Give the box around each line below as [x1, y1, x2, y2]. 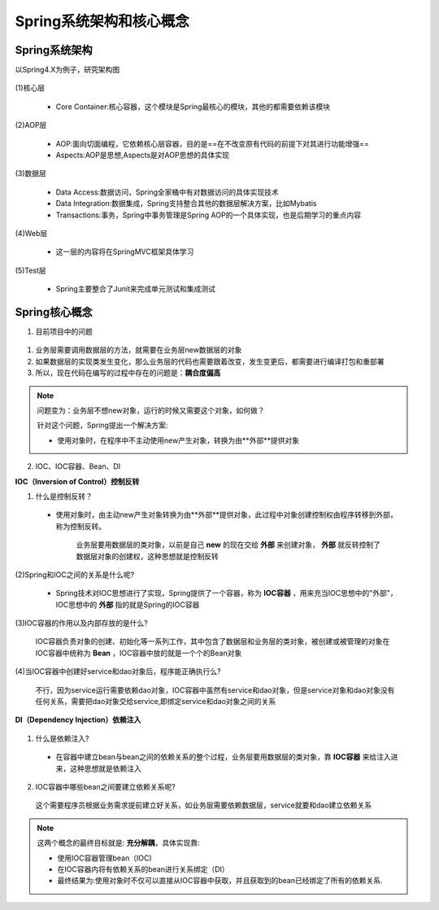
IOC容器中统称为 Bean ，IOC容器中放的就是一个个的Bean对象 [35, 648, 242, 658]
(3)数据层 [15, 168, 46, 178]
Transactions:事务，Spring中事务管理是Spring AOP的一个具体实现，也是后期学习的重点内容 [55, 210, 362, 220]
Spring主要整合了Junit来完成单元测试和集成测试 [55, 284, 215, 294]
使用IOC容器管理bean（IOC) [57, 853, 152, 863]
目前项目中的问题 [35, 326, 93, 337]
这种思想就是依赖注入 [69, 763, 141, 773]
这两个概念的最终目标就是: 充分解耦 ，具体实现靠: [37, 838, 201, 848]
